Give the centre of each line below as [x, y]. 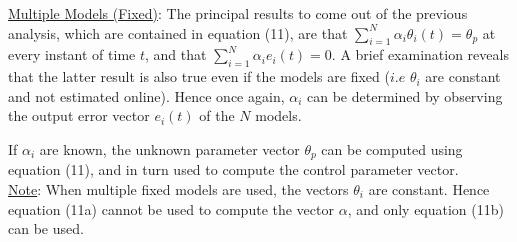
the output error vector [79, 115]
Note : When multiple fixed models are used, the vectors [178, 189]
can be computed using [392, 148]
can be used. [46, 228]
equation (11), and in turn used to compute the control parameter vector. [233, 169]
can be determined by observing [405, 95]
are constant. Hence [429, 189]
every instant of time [72, 54]
